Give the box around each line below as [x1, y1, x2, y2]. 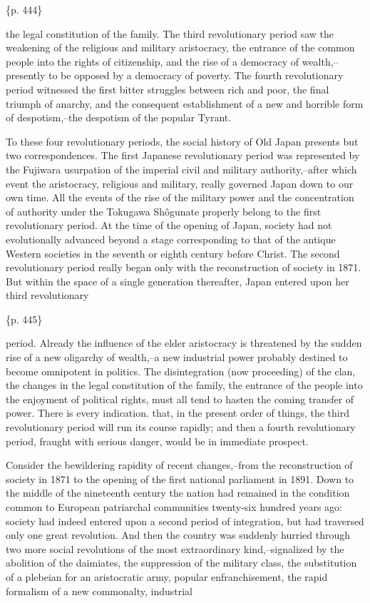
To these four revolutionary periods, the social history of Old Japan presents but [6, 133, 359, 148]
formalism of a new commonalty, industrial [6, 583, 192, 598]
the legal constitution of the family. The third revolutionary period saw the [6, 26, 334, 41]
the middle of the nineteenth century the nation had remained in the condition [6, 485, 350, 500]
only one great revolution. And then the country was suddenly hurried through [6, 527, 351, 542]
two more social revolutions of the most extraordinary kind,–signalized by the [6, 541, 344, 556]
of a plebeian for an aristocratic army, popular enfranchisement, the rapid [6, 569, 328, 584]
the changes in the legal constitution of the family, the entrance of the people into [6, 377, 363, 392]
